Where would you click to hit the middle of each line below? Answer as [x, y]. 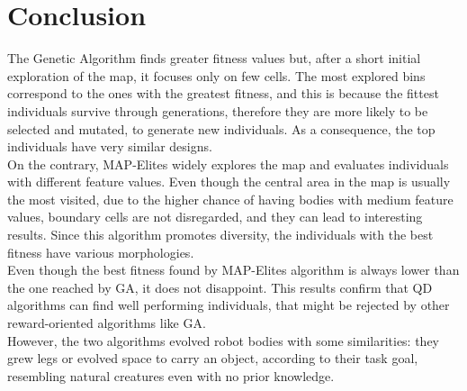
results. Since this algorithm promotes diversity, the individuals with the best [220, 235]
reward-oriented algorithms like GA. [107, 323]
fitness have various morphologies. [101, 252]
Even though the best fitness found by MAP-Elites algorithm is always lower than [233, 270]
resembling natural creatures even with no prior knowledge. [171, 375]
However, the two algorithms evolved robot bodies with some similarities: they [224, 340]
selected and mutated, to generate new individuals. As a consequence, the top [221, 128]
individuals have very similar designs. [110, 146]
